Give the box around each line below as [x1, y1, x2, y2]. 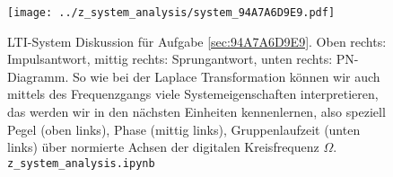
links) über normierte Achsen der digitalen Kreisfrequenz [7, 137, 319, 156]
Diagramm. [7, 66, 69, 85]
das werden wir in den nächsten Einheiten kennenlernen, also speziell [7, 102, 386, 121]
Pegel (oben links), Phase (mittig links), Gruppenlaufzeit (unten [7, 119, 361, 138]
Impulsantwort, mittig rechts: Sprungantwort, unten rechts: [7, 49, 333, 68]
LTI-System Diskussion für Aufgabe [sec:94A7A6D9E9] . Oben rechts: [7, 31, 387, 50]
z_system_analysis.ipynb [7, 156, 155, 170]
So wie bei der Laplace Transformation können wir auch [72, 66, 380, 85]
